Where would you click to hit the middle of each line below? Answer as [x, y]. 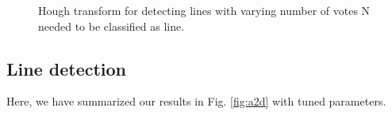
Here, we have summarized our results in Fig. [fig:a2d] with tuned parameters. [196, 101]
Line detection [67, 68]
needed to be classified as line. [111, 26]
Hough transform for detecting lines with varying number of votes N [204, 10]
